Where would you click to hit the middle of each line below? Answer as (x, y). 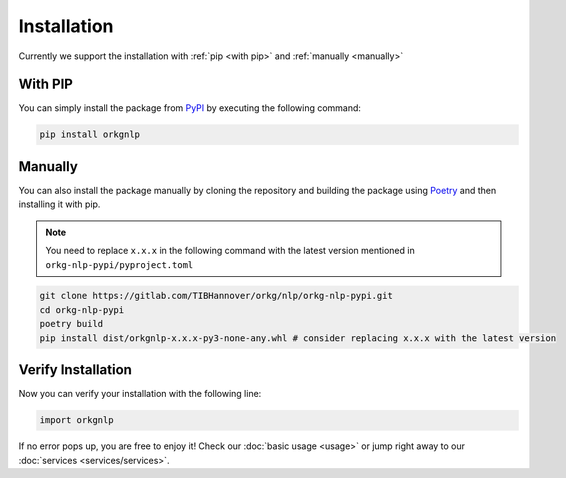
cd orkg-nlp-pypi (82, 309)
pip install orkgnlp (89, 134)
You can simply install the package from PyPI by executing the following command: (190, 108)
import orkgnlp (76, 420)
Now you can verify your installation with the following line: (140, 394)
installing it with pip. (59, 204)
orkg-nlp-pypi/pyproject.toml (119, 264)
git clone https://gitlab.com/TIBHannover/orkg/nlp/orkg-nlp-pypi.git (216, 296)
